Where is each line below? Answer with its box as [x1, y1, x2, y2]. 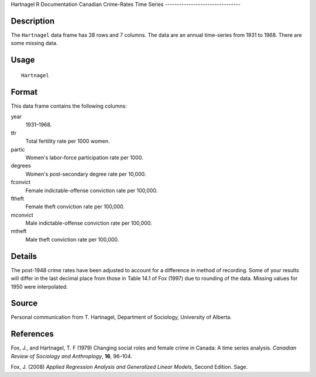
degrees [11, 162, 32, 169]
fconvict [11, 179, 31, 186]
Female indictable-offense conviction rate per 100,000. [25, 187, 158, 194]
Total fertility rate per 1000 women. [25, 138, 111, 145]
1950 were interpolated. [11, 283, 68, 290]
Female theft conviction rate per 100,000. [25, 203, 125, 210]
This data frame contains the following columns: [11, 102, 127, 109]
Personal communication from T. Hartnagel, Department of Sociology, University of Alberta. [11, 314, 232, 321]
